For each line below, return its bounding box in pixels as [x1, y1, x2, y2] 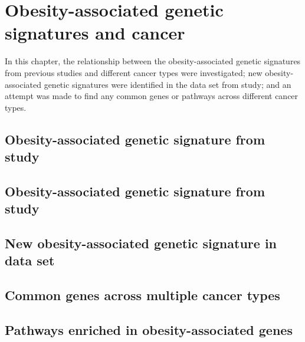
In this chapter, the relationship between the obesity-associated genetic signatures [5, 55, 301, 67]
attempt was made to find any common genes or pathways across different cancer [5, 90, 299, 102]
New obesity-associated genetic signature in [5, 234, 277, 252]
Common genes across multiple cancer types [5, 286, 280, 304]
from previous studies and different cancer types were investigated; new [5, 66, 263, 78]
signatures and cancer [5, 21, 185, 45]
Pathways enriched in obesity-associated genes [5, 320, 293, 338]
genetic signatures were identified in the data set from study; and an [44, 78, 291, 90]
